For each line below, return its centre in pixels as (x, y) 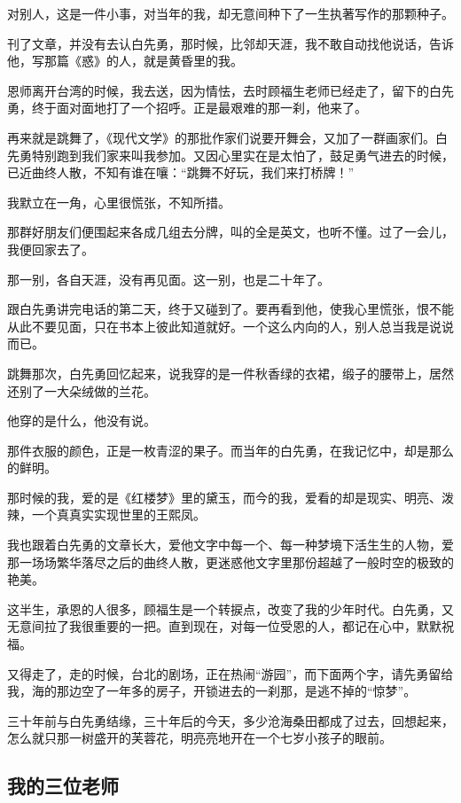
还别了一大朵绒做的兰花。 (82, 390)
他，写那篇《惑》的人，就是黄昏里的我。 (125, 61)
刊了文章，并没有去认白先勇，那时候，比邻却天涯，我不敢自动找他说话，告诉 (230, 43)
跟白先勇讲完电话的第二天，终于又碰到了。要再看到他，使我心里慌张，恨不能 (230, 309)
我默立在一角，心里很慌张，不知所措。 (119, 202)
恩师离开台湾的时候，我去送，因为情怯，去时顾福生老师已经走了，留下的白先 (230, 90)
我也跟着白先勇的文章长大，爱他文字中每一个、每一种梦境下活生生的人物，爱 (230, 545)
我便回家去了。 (51, 249)
